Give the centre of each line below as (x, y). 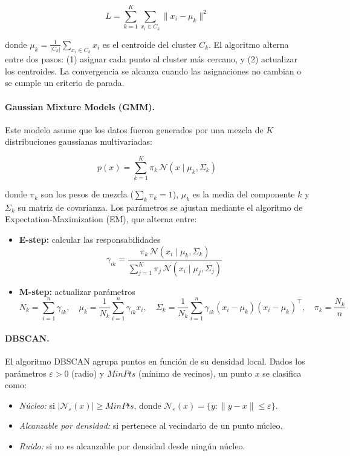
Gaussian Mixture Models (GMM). (80, 106)
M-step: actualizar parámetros (77, 291)
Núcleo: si (37, 405)
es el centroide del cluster (149, 44)
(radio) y (88, 373)
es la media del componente (244, 194)
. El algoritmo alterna (249, 44)
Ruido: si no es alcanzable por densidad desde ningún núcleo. (132, 446)
